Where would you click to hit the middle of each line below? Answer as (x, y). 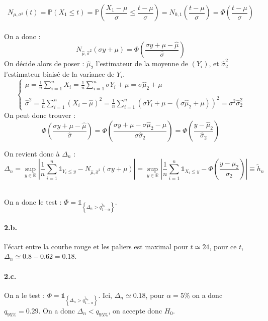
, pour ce (223, 246)
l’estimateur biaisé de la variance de (59, 73)
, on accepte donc (135, 310)
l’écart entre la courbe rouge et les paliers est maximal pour (96, 246)
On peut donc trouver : (40, 115)
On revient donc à (32, 153)
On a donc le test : (33, 201)
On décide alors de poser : (44, 63)
